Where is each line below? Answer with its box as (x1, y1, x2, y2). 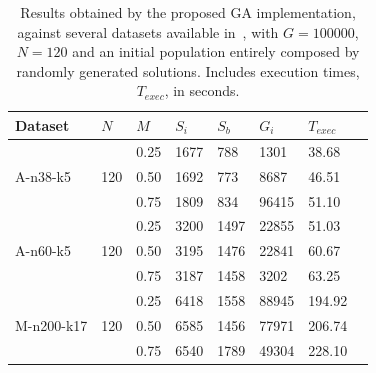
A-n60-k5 (15, 240, 71, 261)
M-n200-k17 (15, 314, 88, 335)
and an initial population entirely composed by (72, 41, 360, 62)
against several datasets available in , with (17, 21, 279, 42)
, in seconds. (164, 80, 240, 101)
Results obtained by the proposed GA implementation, (20, 2, 356, 22)
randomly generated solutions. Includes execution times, (16, 60, 360, 81)
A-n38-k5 (15, 165, 71, 186)
